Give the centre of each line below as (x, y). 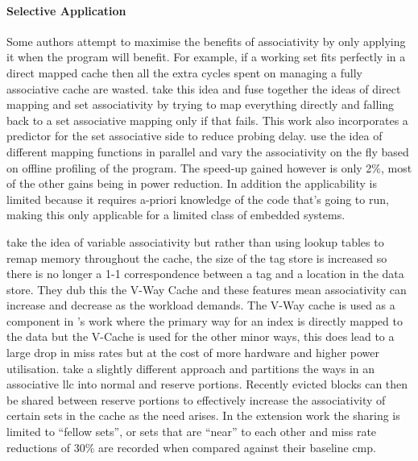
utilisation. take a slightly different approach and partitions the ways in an (191, 368)
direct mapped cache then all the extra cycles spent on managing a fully (184, 72)
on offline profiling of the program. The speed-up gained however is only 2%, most (209, 167)
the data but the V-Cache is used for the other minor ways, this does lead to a (201, 336)
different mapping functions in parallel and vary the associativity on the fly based (208, 151)
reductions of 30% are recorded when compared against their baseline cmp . (191, 447)
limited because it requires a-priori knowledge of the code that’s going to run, (198, 199)
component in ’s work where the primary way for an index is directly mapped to (205, 320)
